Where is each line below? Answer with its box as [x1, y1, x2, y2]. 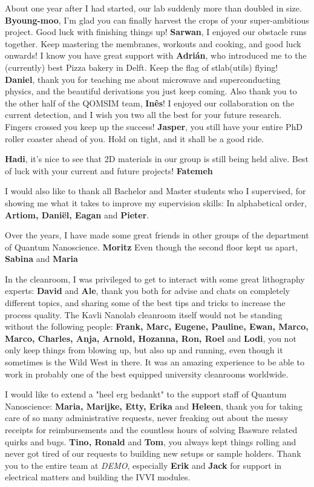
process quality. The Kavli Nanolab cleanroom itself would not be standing [5, 308, 283, 321]
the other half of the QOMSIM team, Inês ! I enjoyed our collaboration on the [5, 96, 295, 109]
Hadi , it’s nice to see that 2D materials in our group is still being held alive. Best [5, 152, 309, 165]
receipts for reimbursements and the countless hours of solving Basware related [5, 423, 298, 436]
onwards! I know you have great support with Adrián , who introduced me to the [5, 49, 307, 62]
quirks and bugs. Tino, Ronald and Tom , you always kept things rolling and [5, 435, 296, 448]
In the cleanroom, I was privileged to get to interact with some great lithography [5, 272, 305, 285]
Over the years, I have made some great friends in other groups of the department [5, 229, 309, 241]
